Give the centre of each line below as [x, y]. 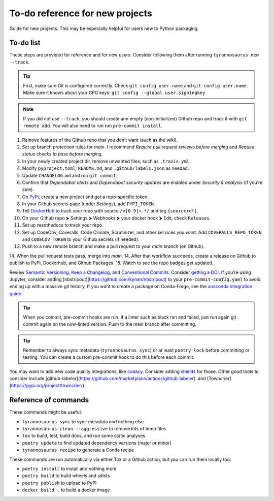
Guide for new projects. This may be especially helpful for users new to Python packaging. [104, 28]
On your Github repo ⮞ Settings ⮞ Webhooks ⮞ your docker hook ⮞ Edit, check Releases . [116, 218]
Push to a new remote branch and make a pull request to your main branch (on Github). [113, 246]
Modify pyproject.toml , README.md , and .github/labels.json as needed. [106, 168]
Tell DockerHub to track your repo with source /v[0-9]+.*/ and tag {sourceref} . [110, 211]
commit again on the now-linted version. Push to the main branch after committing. [110, 324]
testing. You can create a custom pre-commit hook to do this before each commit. [109, 357]
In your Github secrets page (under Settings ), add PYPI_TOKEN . [89, 204]
